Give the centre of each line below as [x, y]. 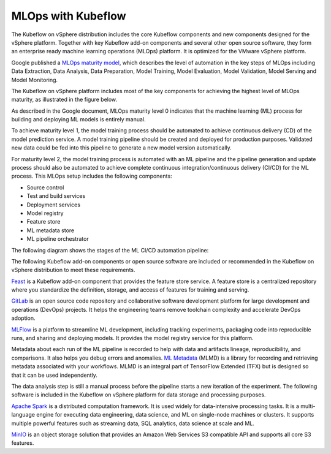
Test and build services [56, 196]
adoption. [24, 318]
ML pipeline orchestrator [58, 239]
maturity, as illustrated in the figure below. [64, 100]
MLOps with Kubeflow [69, 16]
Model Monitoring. [35, 80]
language [23, 415]
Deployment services [54, 205]
